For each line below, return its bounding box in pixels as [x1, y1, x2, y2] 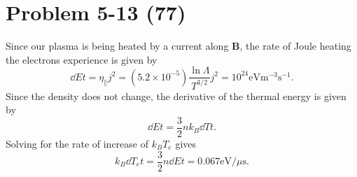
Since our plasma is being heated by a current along [6, 38, 229, 53]
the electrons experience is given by [6, 52, 157, 66]
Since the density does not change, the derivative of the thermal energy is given [6, 88, 346, 103]
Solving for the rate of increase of [6, 136, 148, 150]
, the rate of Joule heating [239, 38, 351, 53]
